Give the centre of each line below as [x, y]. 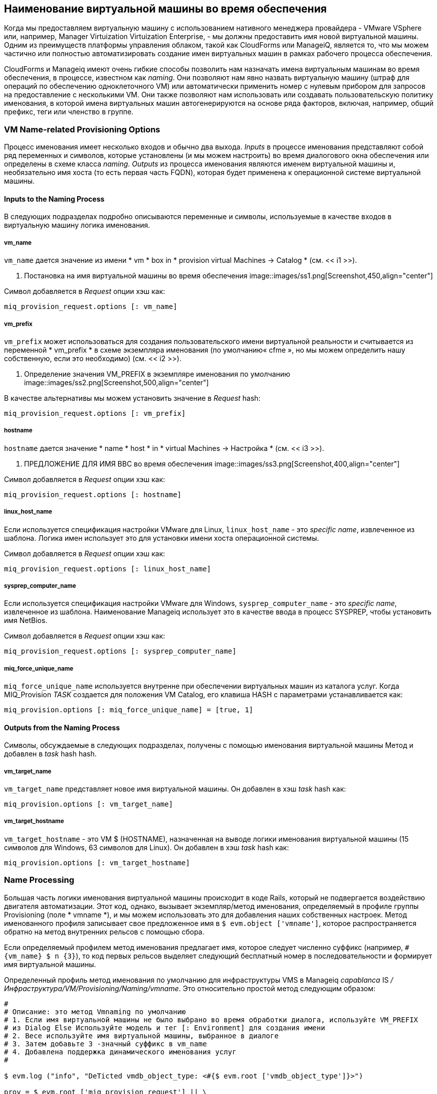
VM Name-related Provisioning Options [82, 129]
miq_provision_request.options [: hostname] [93, 494]
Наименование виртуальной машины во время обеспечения [165, 9]
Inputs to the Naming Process [54, 199]
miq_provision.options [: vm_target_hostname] [97, 863]
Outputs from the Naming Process [62, 727]
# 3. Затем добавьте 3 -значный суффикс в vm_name [105, 1044]
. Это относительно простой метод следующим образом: [277, 988]
